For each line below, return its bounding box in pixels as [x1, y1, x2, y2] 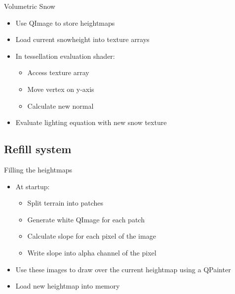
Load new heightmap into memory [15, 281, 120, 291]
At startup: [15, 181, 50, 191]
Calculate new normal [27, 100, 94, 111]
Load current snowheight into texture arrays [15, 34, 150, 44]
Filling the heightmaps [4, 164, 72, 174]
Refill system [4, 141, 72, 157]
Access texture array [27, 67, 89, 78]
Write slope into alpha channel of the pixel [27, 247, 157, 257]
